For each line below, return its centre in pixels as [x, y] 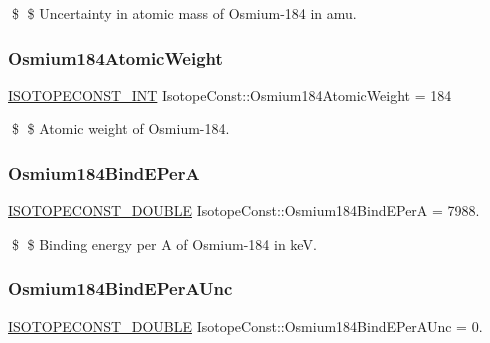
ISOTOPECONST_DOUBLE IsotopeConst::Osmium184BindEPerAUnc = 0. [245, 325]
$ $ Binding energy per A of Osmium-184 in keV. [164, 243]
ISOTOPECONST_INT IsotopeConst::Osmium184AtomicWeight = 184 [230, 94]
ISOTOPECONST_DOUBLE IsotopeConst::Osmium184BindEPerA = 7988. [244, 210]
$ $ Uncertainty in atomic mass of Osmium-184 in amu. [184, 13]
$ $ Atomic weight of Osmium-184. [120, 128]
